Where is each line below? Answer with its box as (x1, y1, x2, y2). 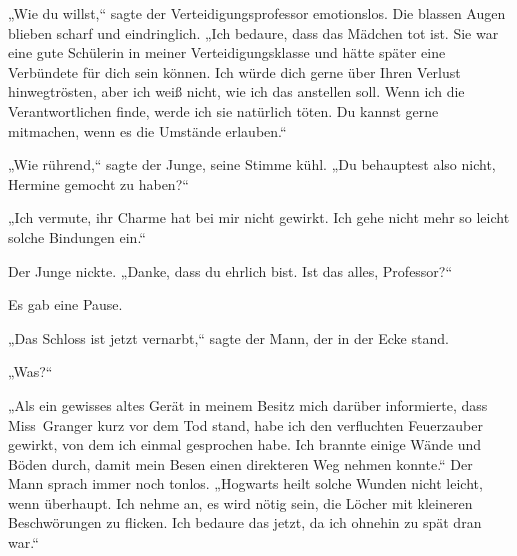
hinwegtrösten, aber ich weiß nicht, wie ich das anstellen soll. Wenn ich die (8, 81, 465, 102)
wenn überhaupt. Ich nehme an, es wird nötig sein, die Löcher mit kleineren (8, 492, 473, 513)
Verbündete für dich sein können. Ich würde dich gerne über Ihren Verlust (8, 61, 461, 82)
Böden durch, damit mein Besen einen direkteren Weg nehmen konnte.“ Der (8, 453, 473, 474)
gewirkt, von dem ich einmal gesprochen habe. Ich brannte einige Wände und (8, 434, 482, 455)
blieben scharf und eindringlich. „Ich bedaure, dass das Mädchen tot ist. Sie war (8, 22, 499, 43)
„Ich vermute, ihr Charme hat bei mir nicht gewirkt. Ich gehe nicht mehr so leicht (8, 207, 510, 228)
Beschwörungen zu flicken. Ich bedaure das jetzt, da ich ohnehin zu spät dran (8, 512, 482, 533)
